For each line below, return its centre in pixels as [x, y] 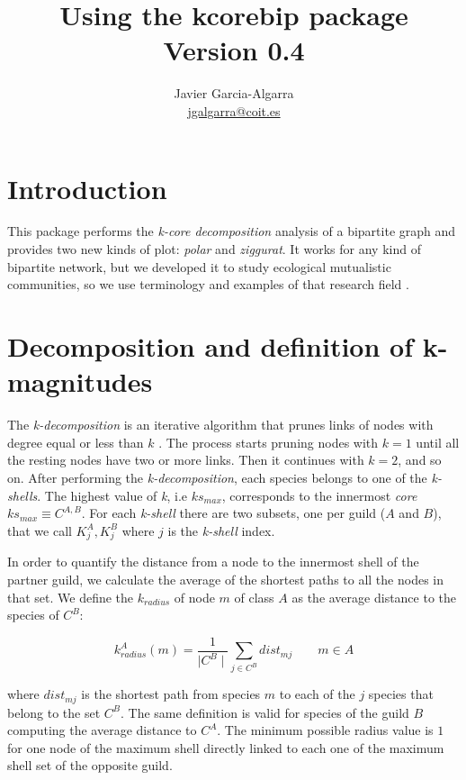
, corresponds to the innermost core [319, 495]
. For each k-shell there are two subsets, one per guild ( [233, 513]
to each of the [317, 694]
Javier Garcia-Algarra [234, 93]
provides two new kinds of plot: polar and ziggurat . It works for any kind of [214, 249]
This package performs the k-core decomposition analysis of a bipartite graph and [232, 231]
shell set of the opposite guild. [90, 765]
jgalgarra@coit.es [234, 110]
